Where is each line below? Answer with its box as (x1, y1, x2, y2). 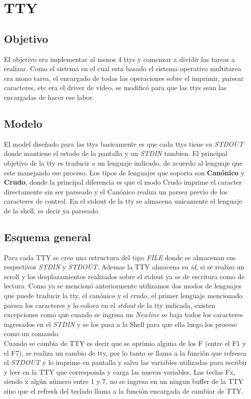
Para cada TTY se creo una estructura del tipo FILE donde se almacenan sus (4, 252, 236, 262)
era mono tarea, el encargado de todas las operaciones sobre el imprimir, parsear (4, 73, 244, 83)
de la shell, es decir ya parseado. (4, 205, 100, 215)
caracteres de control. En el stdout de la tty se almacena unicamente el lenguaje (4, 196, 242, 206)
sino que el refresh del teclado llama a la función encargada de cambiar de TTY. (4, 386, 244, 396)
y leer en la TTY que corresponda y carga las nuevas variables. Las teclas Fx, (4, 366, 235, 377)
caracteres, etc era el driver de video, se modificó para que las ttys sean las (4, 82, 227, 93)
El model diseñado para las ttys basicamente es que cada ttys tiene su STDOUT (4, 138, 244, 149)
